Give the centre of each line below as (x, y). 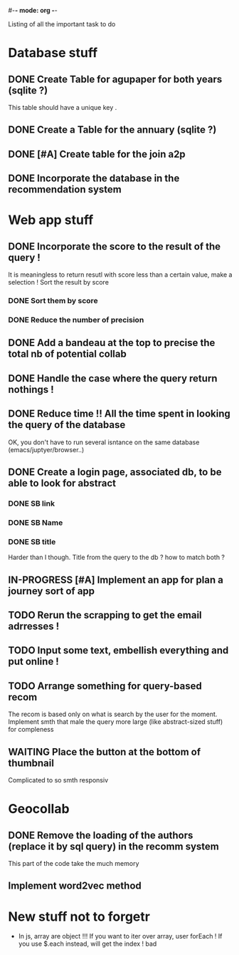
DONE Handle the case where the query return (113, 378)
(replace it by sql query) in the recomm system (113, 846)
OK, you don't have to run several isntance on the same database (104, 442)
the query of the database (67, 425)
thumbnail (31, 763)
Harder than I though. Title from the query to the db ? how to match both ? (117, 557)
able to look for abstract (62, 483)
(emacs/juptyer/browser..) (46, 449)
